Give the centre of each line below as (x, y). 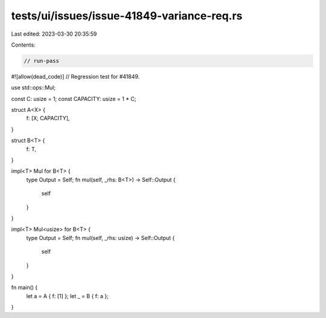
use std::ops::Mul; (34, 88)
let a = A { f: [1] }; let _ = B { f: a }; (67, 296)
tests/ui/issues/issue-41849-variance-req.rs (127, 16)
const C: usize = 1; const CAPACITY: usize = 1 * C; (74, 99)
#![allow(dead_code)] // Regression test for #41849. (75, 76)
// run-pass (42, 61)
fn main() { (24, 288)
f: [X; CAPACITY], (48, 118)
